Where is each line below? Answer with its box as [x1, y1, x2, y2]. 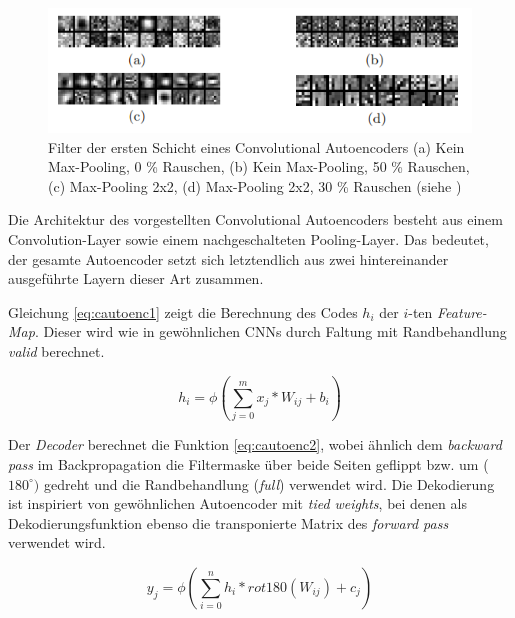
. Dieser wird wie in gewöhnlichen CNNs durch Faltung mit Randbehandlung [34, 321, 507, 342]
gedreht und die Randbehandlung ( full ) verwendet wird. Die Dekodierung [43, 473, 495, 494]
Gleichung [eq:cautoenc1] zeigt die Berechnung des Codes [8, 301, 358, 322]
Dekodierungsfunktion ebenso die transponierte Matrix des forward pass [8, 512, 449, 533]
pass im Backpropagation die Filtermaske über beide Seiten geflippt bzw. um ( [8, 453, 489, 474]
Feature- [437, 301, 487, 322]
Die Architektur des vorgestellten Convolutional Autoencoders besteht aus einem [8, 209, 503, 230]
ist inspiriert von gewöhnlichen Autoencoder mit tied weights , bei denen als [8, 493, 467, 514]
